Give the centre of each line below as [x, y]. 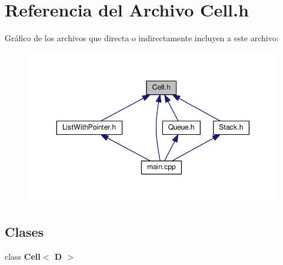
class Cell [23, 256]
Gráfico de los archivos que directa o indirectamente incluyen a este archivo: [142, 38]
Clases [24, 232]
